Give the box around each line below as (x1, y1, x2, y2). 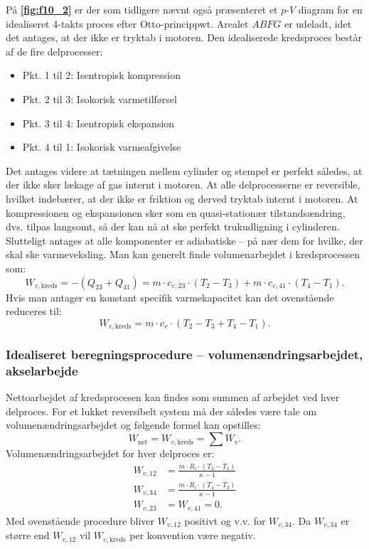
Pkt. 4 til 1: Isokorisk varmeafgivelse (22, 139, 181, 154)
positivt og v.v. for (184, 513, 266, 528)
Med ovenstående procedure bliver (6, 513, 155, 528)
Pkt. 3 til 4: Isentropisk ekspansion (22, 115, 175, 130)
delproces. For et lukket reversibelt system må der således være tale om (6, 403, 317, 418)
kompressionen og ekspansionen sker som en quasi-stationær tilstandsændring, (6, 205, 346, 220)
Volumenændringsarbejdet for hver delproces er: (6, 446, 215, 461)
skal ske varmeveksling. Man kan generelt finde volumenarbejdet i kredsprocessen (6, 247, 360, 262)
